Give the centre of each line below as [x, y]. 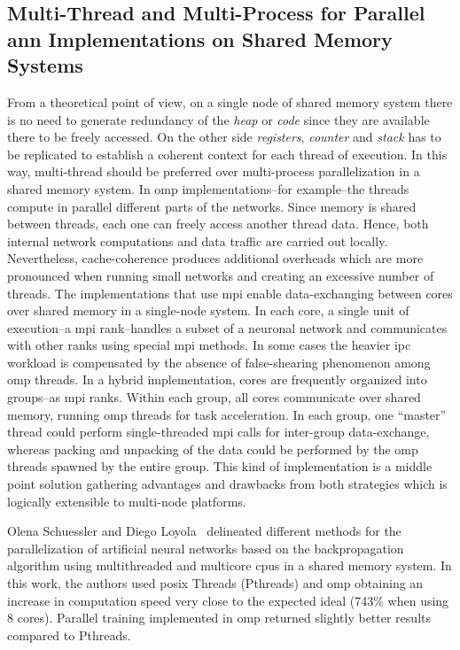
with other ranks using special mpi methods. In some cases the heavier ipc [209, 345]
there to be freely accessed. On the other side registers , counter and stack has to [224, 137]
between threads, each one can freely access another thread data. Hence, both [218, 224]
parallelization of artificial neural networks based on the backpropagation [206, 548]
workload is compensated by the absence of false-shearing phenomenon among [219, 362]
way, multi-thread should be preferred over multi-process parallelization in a [214, 171]
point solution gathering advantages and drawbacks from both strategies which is [227, 484]
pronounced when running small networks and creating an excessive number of [221, 275]
